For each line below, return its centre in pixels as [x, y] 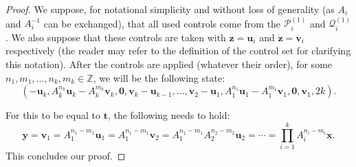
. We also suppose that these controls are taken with [116, 37]
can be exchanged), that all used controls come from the [162, 23]
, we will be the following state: [159, 77]
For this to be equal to [53, 115]
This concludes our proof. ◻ [66, 155]
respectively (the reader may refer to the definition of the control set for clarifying [178, 51]
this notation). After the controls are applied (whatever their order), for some [169, 64]
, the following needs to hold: [169, 115]
